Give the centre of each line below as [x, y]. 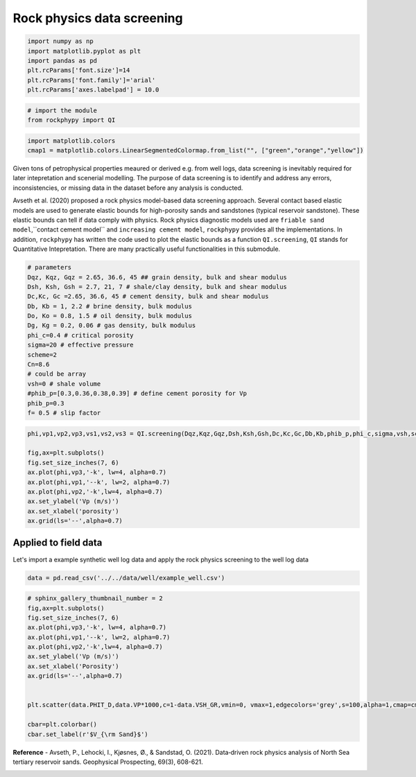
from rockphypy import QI [71, 120]
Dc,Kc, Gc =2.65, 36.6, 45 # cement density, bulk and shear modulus [148, 297]
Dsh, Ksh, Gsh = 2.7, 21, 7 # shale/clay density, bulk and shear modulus [157, 287]
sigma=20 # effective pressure [81, 345]
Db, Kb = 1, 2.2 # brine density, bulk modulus [110, 306]
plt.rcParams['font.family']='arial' [92, 80]
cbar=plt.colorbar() [62, 725]
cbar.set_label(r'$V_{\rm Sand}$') [88, 734]
